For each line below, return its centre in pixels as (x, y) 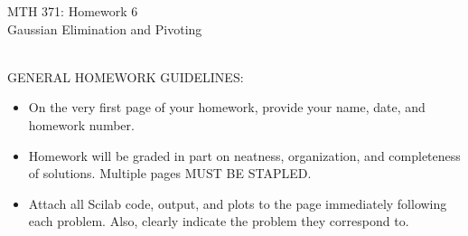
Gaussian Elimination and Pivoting (105, 28)
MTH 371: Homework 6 (73, 11)
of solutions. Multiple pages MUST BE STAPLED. (170, 173)
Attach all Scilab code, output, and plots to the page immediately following (238, 203)
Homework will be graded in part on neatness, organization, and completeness (244, 155)
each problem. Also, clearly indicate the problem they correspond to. (219, 221)
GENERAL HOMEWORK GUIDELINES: (126, 76)
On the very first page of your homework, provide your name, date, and (227, 107)
